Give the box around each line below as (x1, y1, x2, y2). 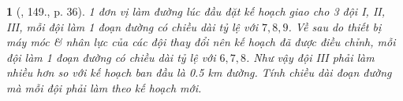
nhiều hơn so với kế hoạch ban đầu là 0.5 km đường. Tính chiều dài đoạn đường (6, 64, 392, 81)
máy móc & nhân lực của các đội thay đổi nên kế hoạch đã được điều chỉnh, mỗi (6, 34, 396, 50)
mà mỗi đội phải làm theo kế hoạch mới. (6, 79, 202, 96)
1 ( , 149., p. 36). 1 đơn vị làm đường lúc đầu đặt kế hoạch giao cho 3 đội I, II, (6, 3, 385, 19)
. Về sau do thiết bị (288, 18, 382, 34)
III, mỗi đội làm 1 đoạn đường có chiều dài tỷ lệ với (6, 18, 258, 34)
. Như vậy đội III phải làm (246, 49, 375, 65)
